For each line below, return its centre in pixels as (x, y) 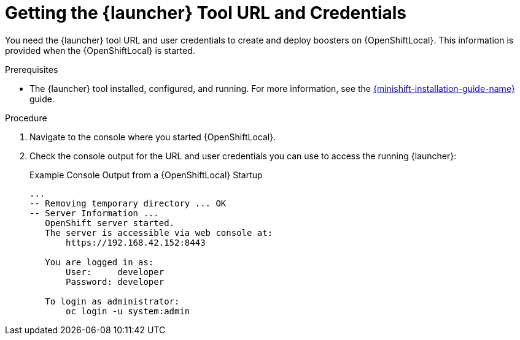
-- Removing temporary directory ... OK (128, 203)
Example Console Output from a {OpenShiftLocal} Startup (146, 175)
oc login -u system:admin (128, 311)
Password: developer (115, 281)
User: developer (115, 272)
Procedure (26, 118)
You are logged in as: (99, 262)
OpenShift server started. (110, 223)
